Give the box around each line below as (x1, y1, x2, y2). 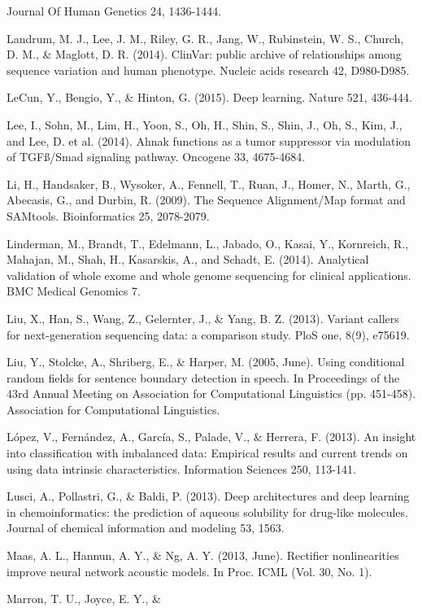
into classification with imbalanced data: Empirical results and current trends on (7, 444, 408, 461)
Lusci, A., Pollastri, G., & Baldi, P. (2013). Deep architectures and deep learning (7, 487, 410, 505)
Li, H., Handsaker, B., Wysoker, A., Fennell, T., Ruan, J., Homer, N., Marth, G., (7, 175, 411, 192)
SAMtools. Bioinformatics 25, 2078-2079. (7, 207, 210, 224)
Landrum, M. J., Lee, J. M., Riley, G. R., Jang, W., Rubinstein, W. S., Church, (7, 29, 404, 46)
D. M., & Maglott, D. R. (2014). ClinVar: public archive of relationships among (7, 46, 402, 63)
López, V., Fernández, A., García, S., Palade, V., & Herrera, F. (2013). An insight (7, 428, 416, 445)
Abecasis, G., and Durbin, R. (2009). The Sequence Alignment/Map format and (7, 191, 406, 208)
